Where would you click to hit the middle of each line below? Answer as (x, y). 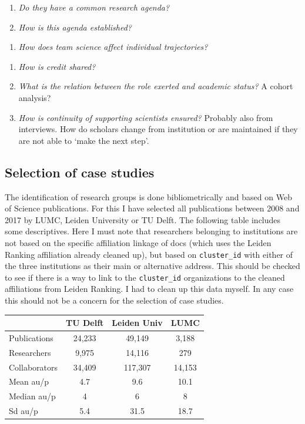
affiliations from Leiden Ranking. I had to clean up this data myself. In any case (149, 289)
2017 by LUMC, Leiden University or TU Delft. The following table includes (143, 219)
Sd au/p (24, 411)
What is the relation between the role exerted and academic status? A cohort (156, 86)
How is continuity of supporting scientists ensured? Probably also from (146, 117)
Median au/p (32, 396)
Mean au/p (29, 381)
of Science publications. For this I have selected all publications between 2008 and (152, 208)
